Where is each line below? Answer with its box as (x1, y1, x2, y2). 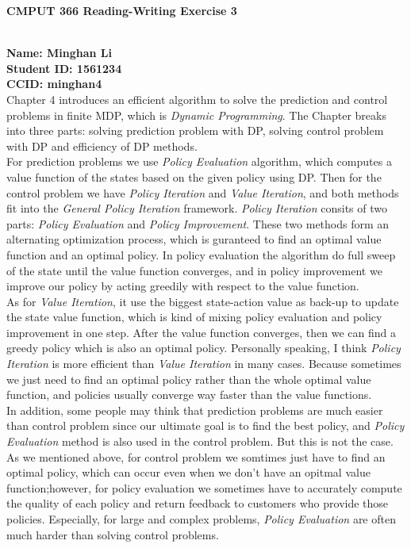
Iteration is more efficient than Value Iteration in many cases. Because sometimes (6, 355, 401, 372)
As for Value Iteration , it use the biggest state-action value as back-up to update (6, 293, 399, 309)
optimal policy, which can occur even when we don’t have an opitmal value (6, 464, 371, 481)
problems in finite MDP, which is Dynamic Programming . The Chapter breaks (6, 106, 386, 123)
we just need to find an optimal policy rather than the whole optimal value (6, 370, 371, 387)
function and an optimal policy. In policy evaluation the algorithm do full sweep (6, 246, 396, 263)
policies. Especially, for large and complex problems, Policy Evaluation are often (6, 511, 396, 527)
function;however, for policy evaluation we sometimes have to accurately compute (6, 479, 402, 496)
